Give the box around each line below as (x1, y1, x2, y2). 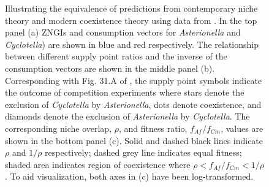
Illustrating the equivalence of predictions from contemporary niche (5, 2, 258, 14)
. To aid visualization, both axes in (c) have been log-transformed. (5, 170, 254, 183)
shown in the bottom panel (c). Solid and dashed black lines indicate (5, 134, 263, 147)
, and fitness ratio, (118, 121, 188, 134)
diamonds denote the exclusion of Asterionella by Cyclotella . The (5, 110, 250, 123)
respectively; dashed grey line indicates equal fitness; (45, 146, 242, 159)
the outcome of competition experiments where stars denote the (5, 86, 244, 99)
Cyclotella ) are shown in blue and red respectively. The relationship (5, 37, 259, 50)
